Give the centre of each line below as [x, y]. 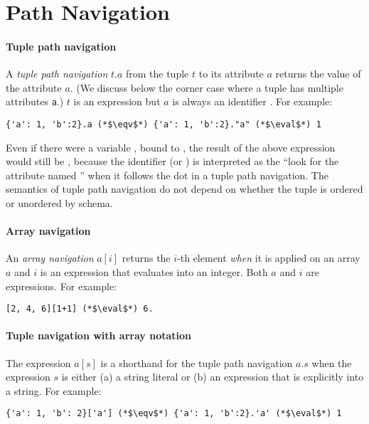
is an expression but [117, 101]
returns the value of [318, 74]
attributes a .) [35, 101]
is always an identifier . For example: [252, 101]
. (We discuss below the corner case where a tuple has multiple [207, 87]
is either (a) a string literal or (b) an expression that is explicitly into [213, 377]
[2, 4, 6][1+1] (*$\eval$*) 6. [80, 309]
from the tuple [157, 74]
